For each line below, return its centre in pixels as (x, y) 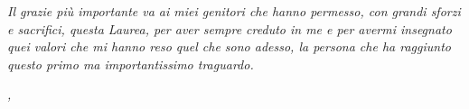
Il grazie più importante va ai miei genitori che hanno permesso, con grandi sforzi (234, 11)
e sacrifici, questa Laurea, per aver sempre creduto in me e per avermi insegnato (230, 28)
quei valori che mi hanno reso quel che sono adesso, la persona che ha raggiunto (229, 46)
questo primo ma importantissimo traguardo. (131, 64)
